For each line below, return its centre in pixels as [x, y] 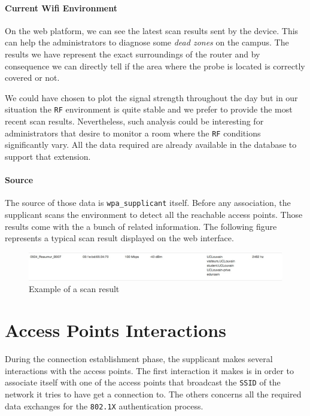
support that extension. [48, 156]
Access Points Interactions [116, 330]
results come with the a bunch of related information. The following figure [141, 226]
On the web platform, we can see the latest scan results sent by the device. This [152, 30]
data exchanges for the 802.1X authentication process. [104, 406]
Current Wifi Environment [61, 7]
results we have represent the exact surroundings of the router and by [133, 54]
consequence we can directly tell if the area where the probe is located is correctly [155, 66]
